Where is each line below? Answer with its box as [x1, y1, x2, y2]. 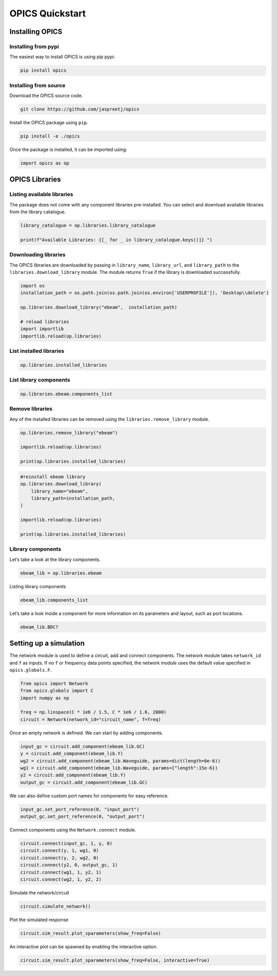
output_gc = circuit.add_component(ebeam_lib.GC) [20, 779, 148, 785]
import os [20, 283, 45, 289]
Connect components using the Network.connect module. [9, 827, 136, 833]
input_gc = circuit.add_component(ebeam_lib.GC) [20, 743, 145, 749]
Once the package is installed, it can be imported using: [9, 146, 128, 153]
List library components [9, 377, 70, 384]
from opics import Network [20, 681, 88, 686]
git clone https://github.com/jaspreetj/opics [20, 106, 140, 112]
